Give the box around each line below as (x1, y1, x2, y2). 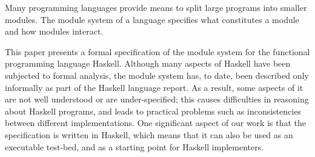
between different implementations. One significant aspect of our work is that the (5, 116, 307, 129)
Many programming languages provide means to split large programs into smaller (5, 1, 307, 13)
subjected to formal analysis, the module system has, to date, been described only (5, 68, 309, 81)
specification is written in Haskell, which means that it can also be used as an (5, 128, 293, 141)
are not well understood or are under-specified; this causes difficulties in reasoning (5, 93, 309, 105)
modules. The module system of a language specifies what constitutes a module (5, 13, 299, 25)
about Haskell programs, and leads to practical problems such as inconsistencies (5, 104, 301, 117)
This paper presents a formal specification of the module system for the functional (5, 45, 310, 58)
